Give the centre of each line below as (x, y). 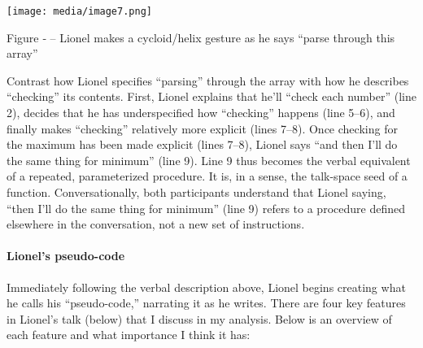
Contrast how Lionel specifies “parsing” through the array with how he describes (208, 80)
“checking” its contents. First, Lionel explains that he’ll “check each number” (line (211, 96)
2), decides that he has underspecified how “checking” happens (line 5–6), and (201, 113)
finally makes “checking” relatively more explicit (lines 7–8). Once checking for (202, 128)
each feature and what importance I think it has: (129, 335)
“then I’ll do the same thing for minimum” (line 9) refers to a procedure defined (206, 208)
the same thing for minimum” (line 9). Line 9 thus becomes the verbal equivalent (209, 160)
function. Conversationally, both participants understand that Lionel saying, (196, 192)
